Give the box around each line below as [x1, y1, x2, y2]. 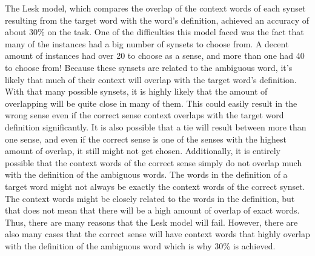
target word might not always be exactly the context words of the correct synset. [5, 180, 305, 192]
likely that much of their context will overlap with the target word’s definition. [5, 73, 297, 86]
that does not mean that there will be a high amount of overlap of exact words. [5, 204, 300, 217]
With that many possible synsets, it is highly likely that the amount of [5, 85, 268, 98]
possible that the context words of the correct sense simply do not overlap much [5, 156, 302, 169]
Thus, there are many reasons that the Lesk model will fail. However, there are [5, 215, 298, 228]
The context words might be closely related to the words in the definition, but [5, 192, 295, 204]
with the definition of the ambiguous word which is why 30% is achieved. [5, 239, 276, 252]
